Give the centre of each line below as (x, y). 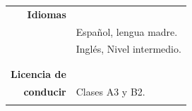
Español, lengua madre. (127, 31)
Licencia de (38, 73)
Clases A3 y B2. (110, 91)
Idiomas (47, 14)
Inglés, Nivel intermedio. (128, 49)
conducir (45, 91)
